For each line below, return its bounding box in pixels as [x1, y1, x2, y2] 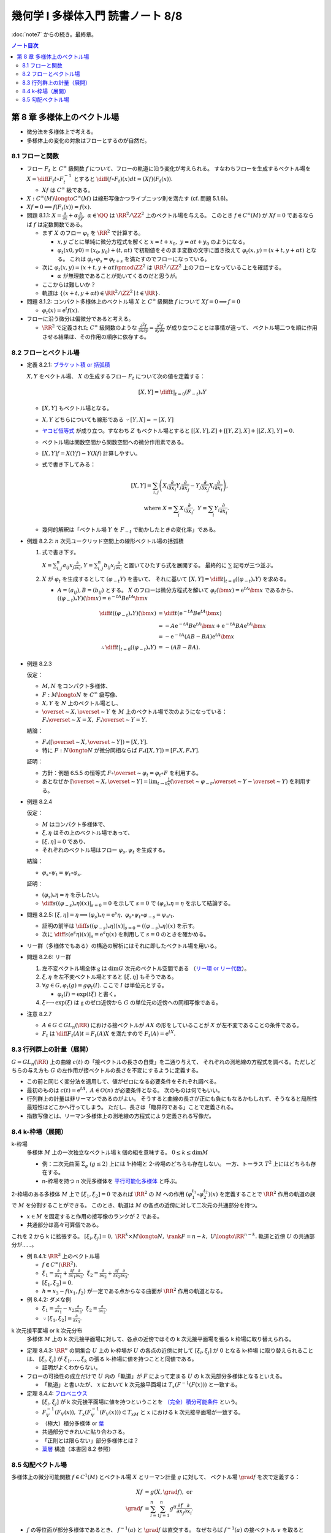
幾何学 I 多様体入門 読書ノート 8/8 [11, 9, 183, 23]
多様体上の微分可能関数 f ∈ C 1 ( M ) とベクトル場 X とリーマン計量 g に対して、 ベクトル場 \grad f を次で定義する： [11, 1472, 300, 1481]
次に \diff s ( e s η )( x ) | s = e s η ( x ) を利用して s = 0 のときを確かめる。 [42, 930, 210, 939]
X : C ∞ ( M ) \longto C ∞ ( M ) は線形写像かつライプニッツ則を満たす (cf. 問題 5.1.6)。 [26, 194, 232, 202]
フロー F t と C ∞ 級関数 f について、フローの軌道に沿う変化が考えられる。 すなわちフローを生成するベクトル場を [26, 164, 311, 174]
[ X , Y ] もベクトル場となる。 [42, 405, 113, 412]
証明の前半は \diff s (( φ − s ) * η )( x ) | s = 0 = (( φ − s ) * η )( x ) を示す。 [42, 922, 199, 931]
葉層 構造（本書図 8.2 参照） [42, 1445, 114, 1453]
